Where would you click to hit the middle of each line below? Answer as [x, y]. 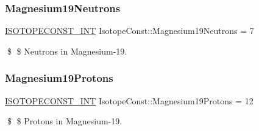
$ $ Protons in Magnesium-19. [65, 121]
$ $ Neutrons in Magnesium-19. [67, 51]
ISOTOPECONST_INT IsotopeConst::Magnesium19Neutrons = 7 [129, 31]
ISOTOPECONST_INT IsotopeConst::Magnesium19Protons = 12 [129, 100]
